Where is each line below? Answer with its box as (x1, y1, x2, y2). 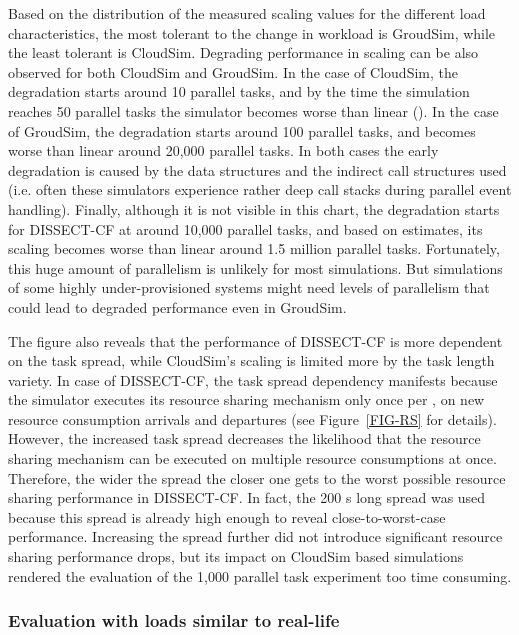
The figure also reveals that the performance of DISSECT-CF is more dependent (8, 330, 503, 351)
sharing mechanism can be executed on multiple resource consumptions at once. (8, 448, 497, 469)
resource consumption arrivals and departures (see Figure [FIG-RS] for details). (8, 408, 497, 429)
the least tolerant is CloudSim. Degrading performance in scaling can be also (8, 42, 479, 63)
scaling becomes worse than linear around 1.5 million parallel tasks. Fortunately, (8, 238, 500, 259)
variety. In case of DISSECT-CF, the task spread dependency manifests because (8, 369, 498, 390)
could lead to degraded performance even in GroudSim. (8, 296, 347, 317)
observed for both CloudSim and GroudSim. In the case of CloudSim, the (8, 61, 458, 82)
